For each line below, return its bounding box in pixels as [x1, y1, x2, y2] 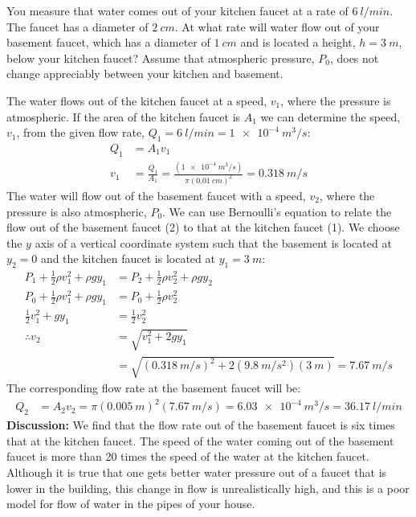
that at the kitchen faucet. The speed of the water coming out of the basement [6, 432, 394, 449]
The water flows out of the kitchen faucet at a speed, [6, 92, 267, 109]
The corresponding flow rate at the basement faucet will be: [6, 380, 301, 396]
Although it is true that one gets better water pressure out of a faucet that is [6, 464, 387, 481]
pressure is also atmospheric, [6, 203, 147, 220]
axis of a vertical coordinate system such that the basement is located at [35, 234, 392, 251]
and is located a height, [240, 34, 356, 51]
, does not [329, 49, 379, 66]
